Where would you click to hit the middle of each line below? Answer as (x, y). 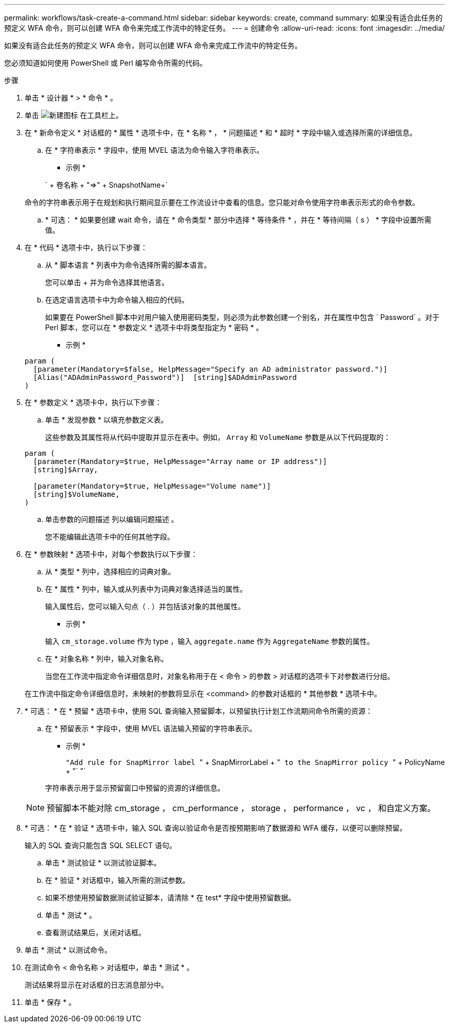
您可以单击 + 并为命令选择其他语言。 (107, 282)
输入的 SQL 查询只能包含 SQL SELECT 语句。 (100, 845)
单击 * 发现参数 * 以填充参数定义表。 (107, 420)
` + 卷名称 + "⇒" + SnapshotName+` (107, 185)
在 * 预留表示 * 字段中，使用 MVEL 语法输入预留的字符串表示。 (151, 728)
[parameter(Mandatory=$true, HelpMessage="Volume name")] (152, 486)
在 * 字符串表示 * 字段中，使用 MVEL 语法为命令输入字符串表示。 (155, 150)
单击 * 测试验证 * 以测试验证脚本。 (103, 863)
